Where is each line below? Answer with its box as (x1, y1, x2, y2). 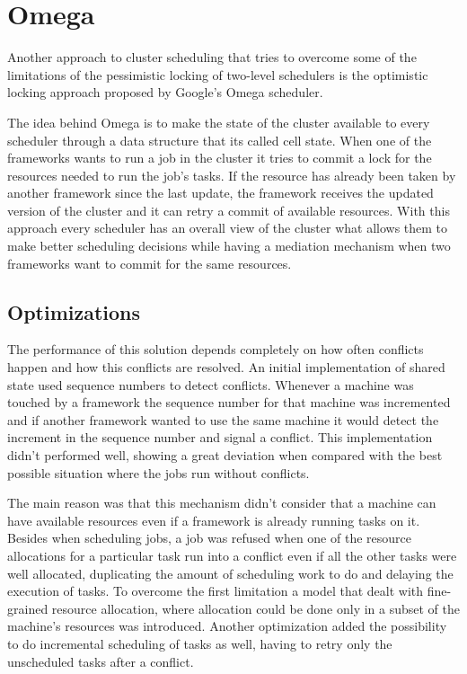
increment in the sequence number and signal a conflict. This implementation (7, 428, 433, 447)
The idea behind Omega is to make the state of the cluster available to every (7, 112, 430, 131)
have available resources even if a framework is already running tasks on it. (7, 510, 420, 529)
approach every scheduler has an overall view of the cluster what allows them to (7, 218, 448, 237)
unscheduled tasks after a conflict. (7, 652, 194, 670)
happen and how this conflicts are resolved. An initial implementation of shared (7, 358, 445, 377)
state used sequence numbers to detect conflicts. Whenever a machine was (7, 375, 414, 394)
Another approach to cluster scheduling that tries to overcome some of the (7, 48, 417, 67)
